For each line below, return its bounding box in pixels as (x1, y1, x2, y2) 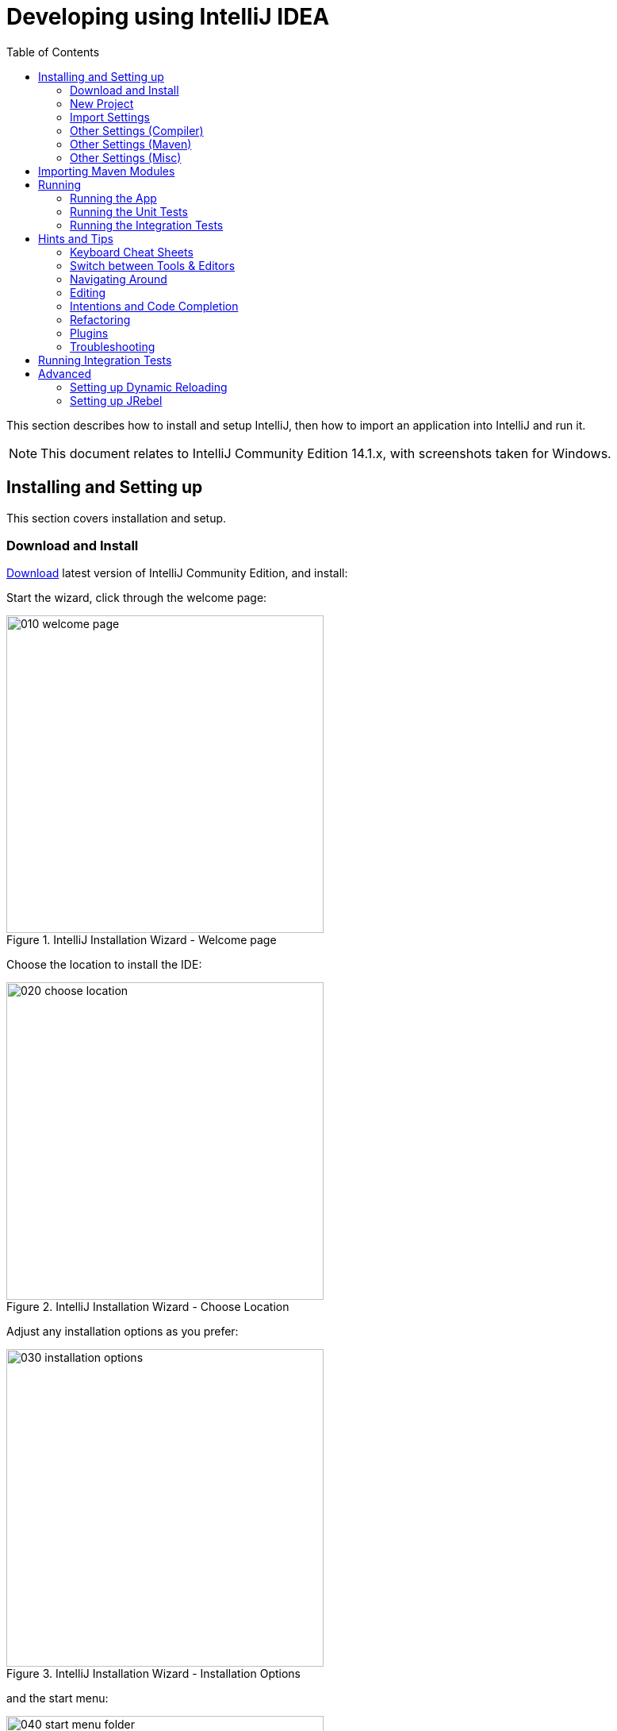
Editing (70, 285, 106, 299)
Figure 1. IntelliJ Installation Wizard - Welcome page (6, 933, 277, 947)
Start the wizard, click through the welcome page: (6, 591, 267, 605)
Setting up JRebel (70, 393, 163, 407)
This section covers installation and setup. (6, 511, 227, 525)
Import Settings (70, 110, 150, 124)
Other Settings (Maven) (70, 137, 192, 151)
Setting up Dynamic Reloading (70, 380, 228, 394)
